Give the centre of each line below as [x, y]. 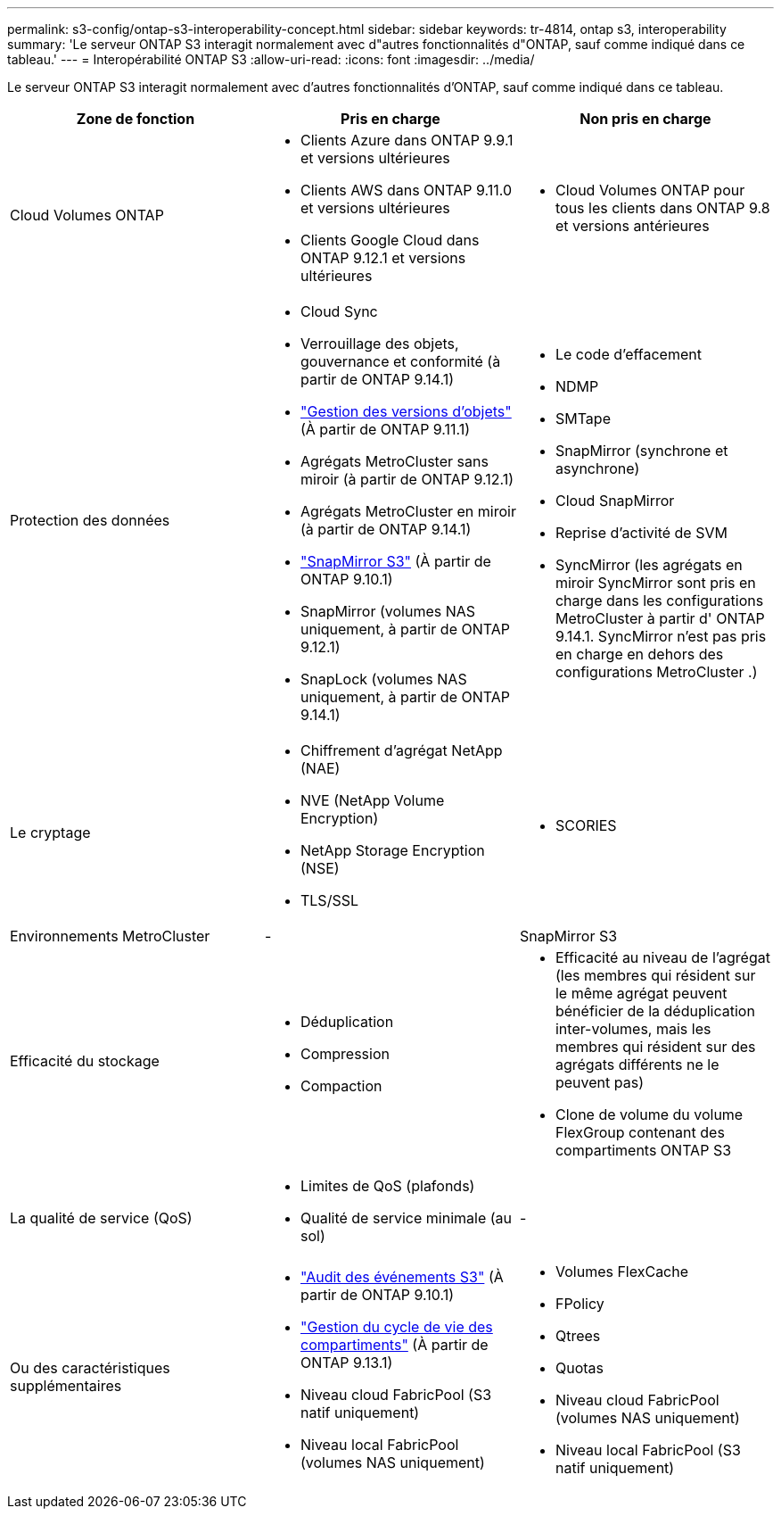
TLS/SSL [329, 900]
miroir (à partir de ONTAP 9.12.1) [407, 479]
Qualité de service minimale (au [406, 1218]
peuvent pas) [599, 1082]
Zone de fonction [136, 119]
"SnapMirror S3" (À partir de [395, 561]
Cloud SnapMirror [615, 501]
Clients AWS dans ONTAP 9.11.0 [406, 190]
